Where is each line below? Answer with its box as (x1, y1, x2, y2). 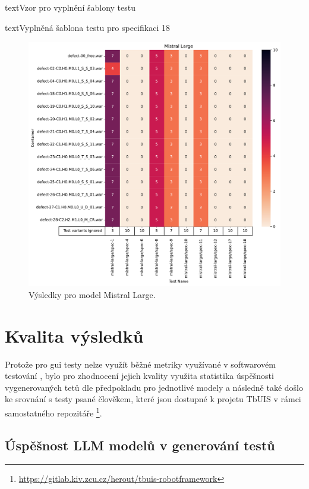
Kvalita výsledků (5, 323, 144, 347)
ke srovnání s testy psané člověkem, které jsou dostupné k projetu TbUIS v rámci (5, 393, 301, 405)
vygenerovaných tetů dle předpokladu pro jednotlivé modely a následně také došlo (5, 381, 303, 393)
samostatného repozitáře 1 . (5, 405, 102, 419)
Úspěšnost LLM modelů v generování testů (5, 435, 275, 454)
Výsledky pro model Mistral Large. (29, 288, 156, 300)
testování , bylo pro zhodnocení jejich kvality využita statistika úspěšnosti (5, 369, 274, 382)
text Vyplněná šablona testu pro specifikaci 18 (5, 21, 170, 33)
